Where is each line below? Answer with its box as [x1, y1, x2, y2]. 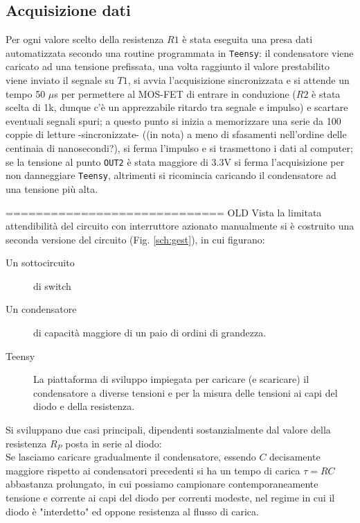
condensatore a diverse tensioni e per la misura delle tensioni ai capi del [33, 385, 338, 400]
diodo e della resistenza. [33, 399, 135, 413]
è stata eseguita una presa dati [182, 32, 313, 46]
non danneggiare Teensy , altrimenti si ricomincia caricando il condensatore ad [6, 168, 336, 182]
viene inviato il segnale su [6, 73, 114, 87]
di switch [33, 278, 71, 293]
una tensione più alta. [6, 181, 98, 196]
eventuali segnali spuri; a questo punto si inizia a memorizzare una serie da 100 [6, 113, 341, 128]
